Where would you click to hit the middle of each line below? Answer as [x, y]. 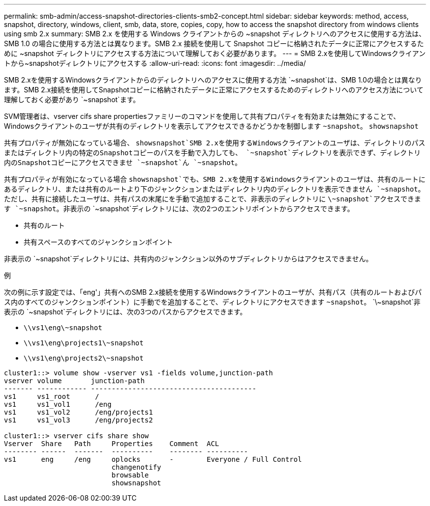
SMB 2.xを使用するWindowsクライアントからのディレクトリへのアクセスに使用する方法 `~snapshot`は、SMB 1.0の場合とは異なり [213, 80]
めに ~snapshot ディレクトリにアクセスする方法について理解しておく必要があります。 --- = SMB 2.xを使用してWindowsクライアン [215, 53]
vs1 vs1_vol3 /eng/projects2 [79, 420]
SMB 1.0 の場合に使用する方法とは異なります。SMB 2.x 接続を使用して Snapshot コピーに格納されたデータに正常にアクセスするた [214, 43]
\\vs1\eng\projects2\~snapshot [84, 358]
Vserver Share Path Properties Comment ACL [112, 444]
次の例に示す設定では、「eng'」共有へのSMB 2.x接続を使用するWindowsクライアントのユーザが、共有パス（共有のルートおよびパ [213, 292]
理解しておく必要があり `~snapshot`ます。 [72, 99]
